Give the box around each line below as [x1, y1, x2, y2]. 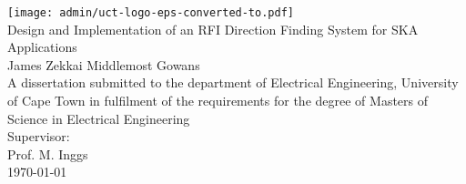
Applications [7, 37, 77, 56]
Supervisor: [7, 127, 70, 146]
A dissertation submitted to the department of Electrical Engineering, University [7, 73, 459, 92]
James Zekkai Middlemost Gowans [7, 55, 200, 74]
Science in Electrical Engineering [7, 108, 190, 128]
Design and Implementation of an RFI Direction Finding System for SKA [7, 19, 419, 38]
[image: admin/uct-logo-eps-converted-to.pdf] [7, 6, 294, 19]
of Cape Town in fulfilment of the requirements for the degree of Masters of [7, 91, 429, 110]
